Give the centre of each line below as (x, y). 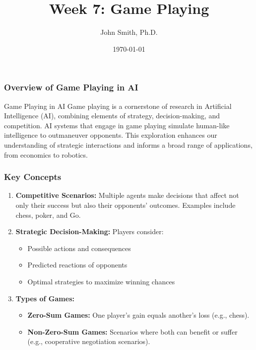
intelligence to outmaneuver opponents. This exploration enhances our (111, 135)
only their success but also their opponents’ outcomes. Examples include (126, 205)
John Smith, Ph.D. (129, 32)
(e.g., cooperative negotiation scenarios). (89, 341)
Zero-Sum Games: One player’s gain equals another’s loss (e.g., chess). (138, 315)
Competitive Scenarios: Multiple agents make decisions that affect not (127, 195)
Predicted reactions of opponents (77, 265)
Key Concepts (33, 177)
